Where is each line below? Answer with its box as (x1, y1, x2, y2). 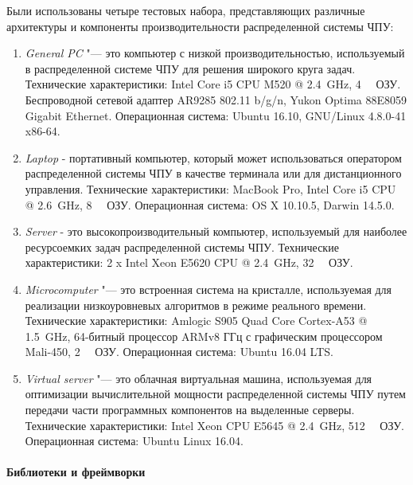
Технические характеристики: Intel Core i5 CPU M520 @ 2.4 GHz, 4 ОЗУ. (25, 76, 401, 92)
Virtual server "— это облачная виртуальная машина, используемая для (25, 370, 372, 386)
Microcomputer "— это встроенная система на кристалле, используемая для (25, 280, 392, 297)
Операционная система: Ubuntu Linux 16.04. (25, 432, 244, 449)
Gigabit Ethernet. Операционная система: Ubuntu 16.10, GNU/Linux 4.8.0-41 (25, 107, 407, 123)
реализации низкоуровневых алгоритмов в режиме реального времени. (25, 296, 367, 313)
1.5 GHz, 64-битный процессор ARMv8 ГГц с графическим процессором (25, 327, 383, 344)
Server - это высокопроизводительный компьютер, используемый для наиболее (25, 223, 407, 240)
